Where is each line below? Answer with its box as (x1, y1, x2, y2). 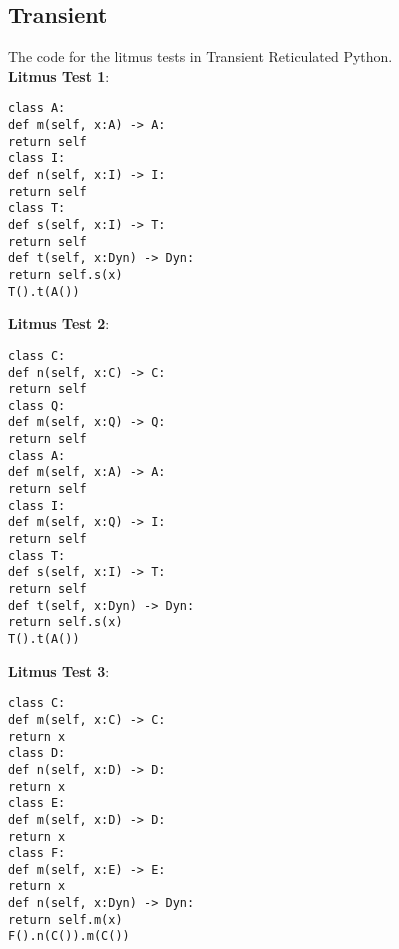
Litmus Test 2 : (8, 313, 110, 334)
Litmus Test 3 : (8, 660, 110, 681)
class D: (8, 746, 66, 761)
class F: (8, 846, 66, 861)
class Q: (8, 398, 66, 413)
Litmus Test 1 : (8, 65, 110, 86)
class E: (8, 796, 66, 811)
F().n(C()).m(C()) (8, 929, 130, 944)
